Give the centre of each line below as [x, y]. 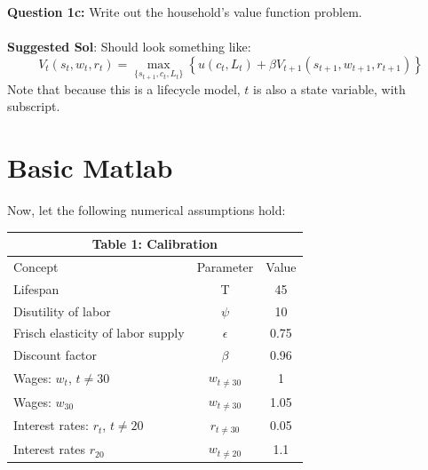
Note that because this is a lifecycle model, [124, 88]
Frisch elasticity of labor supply [99, 333]
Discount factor [55, 355]
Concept [36, 266]
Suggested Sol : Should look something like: [129, 47]
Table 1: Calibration [155, 244]
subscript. [34, 106]
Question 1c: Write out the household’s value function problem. [185, 12]
